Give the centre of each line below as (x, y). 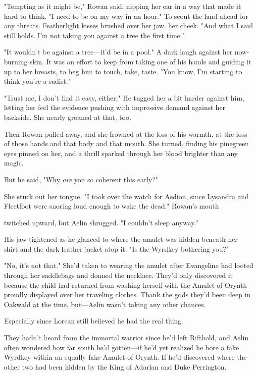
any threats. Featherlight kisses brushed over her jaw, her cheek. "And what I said (128, 26)
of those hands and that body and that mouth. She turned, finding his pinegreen (127, 143)
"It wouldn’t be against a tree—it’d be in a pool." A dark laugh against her (118, 52)
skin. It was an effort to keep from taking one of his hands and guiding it (141, 61)
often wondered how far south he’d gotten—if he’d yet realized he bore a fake (122, 347)
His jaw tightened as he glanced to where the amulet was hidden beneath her (121, 239)
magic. (14, 163)
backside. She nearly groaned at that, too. (68, 117)
